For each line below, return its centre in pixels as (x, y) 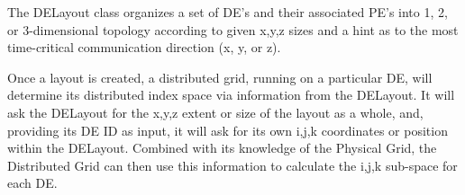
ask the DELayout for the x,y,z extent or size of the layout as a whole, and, (215, 112)
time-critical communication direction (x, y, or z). (144, 47)
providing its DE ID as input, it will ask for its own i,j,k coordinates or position (228, 130)
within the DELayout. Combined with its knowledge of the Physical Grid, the (222, 148)
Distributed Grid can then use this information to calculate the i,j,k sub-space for (232, 165)
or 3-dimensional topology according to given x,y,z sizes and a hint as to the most (233, 29)
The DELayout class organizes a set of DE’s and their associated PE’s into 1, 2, (228, 12)
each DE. (32, 183)
